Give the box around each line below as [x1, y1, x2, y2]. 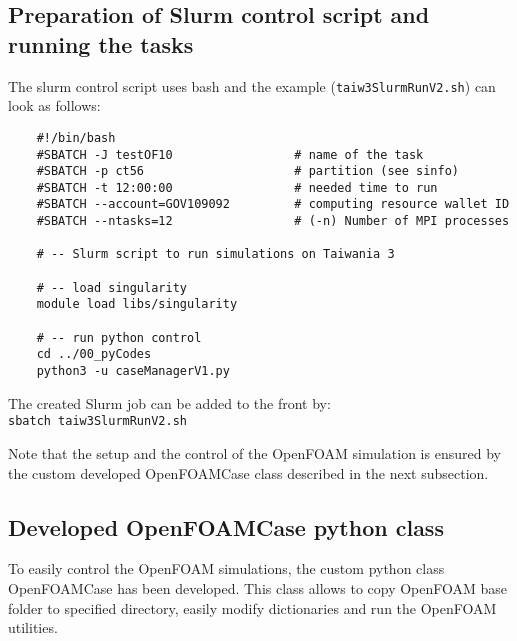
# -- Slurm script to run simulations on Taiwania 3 [36, 247, 395, 262]
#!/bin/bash [36, 130, 116, 145]
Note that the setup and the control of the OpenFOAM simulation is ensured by [8, 442, 501, 463]
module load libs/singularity [36, 297, 238, 312]
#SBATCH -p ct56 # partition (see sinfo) [36, 164, 460, 179]
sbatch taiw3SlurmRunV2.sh [8, 414, 187, 429]
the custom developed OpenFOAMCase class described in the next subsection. [8, 462, 489, 483]
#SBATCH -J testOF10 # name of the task [36, 147, 424, 162]
